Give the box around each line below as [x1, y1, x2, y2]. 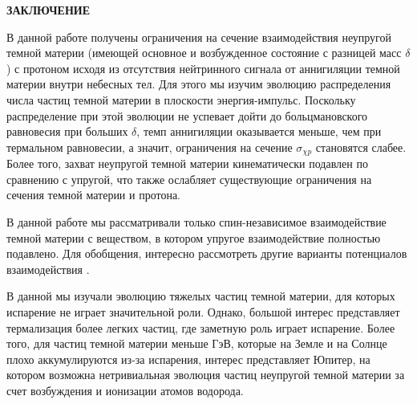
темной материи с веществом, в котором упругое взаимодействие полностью [6, 229, 381, 246]
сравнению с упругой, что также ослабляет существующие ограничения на [6, 170, 372, 187]
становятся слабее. [315, 138, 407, 155]
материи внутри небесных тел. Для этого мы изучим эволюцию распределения [6, 75, 391, 92]
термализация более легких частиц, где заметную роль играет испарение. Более [6, 319, 395, 336]
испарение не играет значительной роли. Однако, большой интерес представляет [6, 303, 400, 320]
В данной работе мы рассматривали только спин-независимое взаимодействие [6, 213, 387, 230]
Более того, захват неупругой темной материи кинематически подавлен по [6, 155, 368, 172]
